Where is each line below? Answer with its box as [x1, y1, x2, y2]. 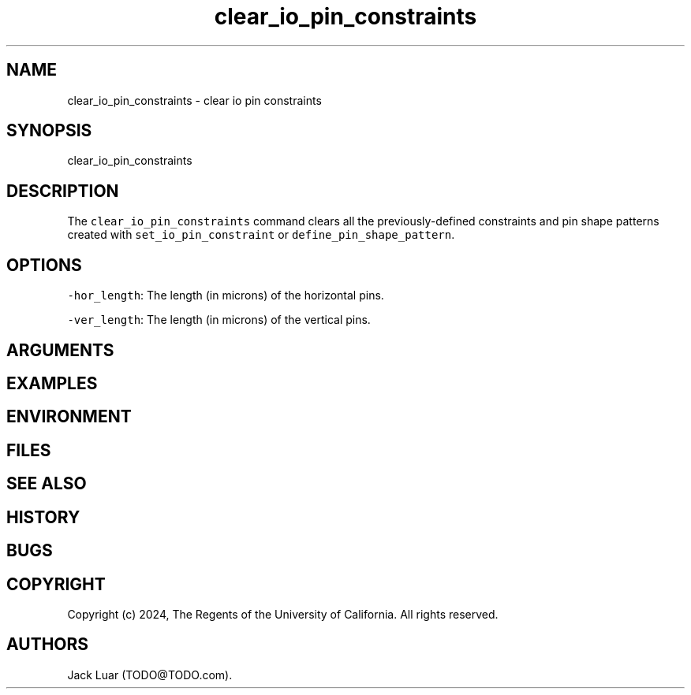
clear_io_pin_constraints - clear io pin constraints [67, 93, 322, 107]
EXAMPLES [6, 373, 98, 393]
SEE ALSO [6, 474, 87, 494]
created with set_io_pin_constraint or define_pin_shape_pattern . [67, 228, 455, 242]
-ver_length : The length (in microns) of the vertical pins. [67, 313, 371, 327]
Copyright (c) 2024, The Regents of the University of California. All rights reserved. [67, 607, 499, 621]
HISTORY [6, 507, 80, 527]
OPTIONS [6, 255, 82, 275]
